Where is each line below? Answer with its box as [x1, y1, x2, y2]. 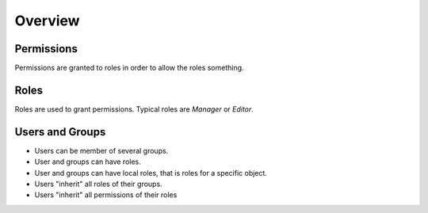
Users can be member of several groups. [34, 146, 169, 155]
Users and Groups [14, 125, 106, 139]
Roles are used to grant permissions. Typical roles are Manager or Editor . [14, 104, 254, 114]
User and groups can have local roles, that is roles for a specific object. [34, 168, 267, 177]
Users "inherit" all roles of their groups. [34, 179, 162, 189]
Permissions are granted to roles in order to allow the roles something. [14, 63, 245, 73]
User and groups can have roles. [34, 157, 142, 166]
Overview [14, 12, 80, 29]
